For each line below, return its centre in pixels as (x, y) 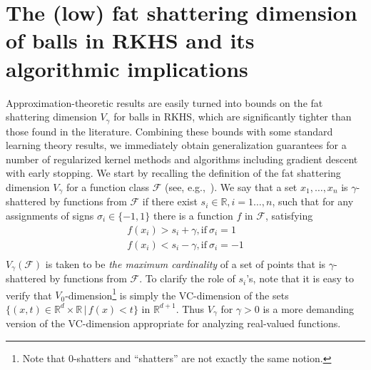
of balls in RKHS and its (130, 40)
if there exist (170, 201)
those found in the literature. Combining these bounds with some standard (169, 131)
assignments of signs (50, 215)
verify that (29, 295)
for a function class (107, 186)
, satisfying (289, 215)
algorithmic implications (127, 68)
